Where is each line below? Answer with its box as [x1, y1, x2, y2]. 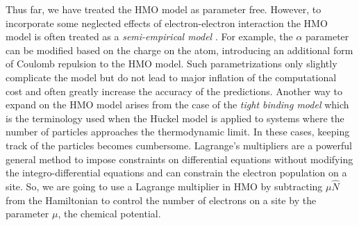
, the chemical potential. [58, 206, 161, 221]
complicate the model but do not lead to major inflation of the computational [6, 69, 337, 84]
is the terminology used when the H [6, 110, 158, 125]
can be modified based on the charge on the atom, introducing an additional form [6, 42, 353, 57]
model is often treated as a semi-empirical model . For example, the [6, 29, 293, 44]
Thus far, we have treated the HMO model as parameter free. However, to [6, 2, 322, 16]
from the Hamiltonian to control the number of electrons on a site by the [6, 192, 317, 207]
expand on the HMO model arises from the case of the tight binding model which [6, 97, 349, 112]
